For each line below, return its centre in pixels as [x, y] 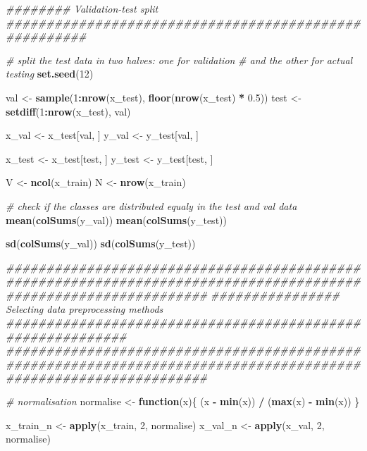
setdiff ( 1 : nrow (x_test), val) [68, 111]
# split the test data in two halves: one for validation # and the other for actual [179, 60]
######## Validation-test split [82, 8]
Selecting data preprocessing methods [85, 308]
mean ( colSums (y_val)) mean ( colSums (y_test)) [116, 220]
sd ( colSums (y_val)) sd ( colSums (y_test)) [101, 243]
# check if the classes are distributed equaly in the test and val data [151, 205]
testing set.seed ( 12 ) [50, 74]
